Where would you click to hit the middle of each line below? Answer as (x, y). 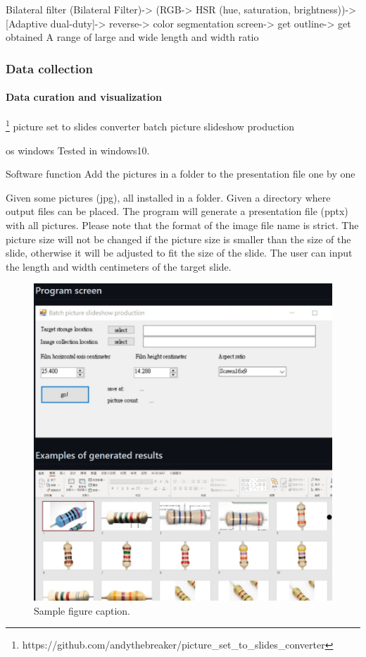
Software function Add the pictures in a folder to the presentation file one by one (181, 174)
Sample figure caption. (82, 610)
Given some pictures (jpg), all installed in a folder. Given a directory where (168, 197)
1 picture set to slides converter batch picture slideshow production (150, 125)
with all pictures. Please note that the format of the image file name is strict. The (182, 225)
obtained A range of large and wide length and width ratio (132, 37)
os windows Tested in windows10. (78, 150)
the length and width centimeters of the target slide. (119, 266)
